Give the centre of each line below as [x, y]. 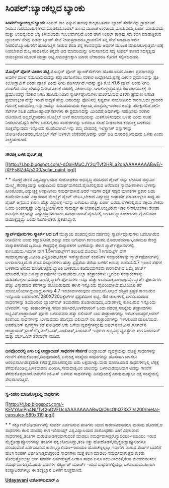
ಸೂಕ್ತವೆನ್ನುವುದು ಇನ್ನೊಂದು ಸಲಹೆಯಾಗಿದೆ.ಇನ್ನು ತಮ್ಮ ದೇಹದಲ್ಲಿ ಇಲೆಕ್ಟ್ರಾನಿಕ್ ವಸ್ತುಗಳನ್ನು [69, 128]
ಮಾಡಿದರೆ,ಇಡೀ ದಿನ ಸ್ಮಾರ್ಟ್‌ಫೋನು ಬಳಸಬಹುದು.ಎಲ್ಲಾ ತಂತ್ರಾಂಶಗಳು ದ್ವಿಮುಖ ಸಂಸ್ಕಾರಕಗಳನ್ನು [74, 273]
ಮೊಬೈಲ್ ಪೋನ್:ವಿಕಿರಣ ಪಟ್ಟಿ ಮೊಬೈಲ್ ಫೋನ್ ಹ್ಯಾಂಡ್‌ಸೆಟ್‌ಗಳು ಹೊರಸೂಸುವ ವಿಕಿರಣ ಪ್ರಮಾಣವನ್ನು [80, 71]
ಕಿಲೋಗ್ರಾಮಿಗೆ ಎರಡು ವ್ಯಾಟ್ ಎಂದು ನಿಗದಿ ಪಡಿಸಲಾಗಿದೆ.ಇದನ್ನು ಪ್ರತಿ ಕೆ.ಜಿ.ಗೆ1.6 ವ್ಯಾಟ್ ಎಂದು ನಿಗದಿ [77, 83]
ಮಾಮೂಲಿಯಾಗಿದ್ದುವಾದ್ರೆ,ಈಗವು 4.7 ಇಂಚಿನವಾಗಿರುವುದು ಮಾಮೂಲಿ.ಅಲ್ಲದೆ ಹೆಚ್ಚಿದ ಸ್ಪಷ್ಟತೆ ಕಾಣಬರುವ [80, 290]
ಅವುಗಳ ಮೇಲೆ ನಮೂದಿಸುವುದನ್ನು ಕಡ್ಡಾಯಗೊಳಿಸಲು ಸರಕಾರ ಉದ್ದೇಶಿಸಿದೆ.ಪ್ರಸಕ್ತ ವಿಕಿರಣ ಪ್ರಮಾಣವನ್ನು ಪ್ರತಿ [82, 77]
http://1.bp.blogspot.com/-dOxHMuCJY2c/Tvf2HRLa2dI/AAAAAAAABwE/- [86, 164]
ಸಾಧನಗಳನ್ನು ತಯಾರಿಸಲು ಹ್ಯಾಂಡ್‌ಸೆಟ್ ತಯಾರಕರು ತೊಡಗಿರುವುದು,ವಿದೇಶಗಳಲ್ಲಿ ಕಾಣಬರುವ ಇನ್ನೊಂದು [80, 302]
